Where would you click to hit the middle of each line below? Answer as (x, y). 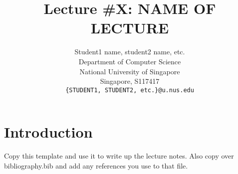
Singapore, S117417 (130, 81)
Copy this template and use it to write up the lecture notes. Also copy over (119, 156)
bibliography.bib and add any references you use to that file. (96, 165)
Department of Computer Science (130, 61)
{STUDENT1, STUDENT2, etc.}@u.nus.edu (130, 90)
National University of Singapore (130, 71)
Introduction (48, 132)
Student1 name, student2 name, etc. (130, 52)
